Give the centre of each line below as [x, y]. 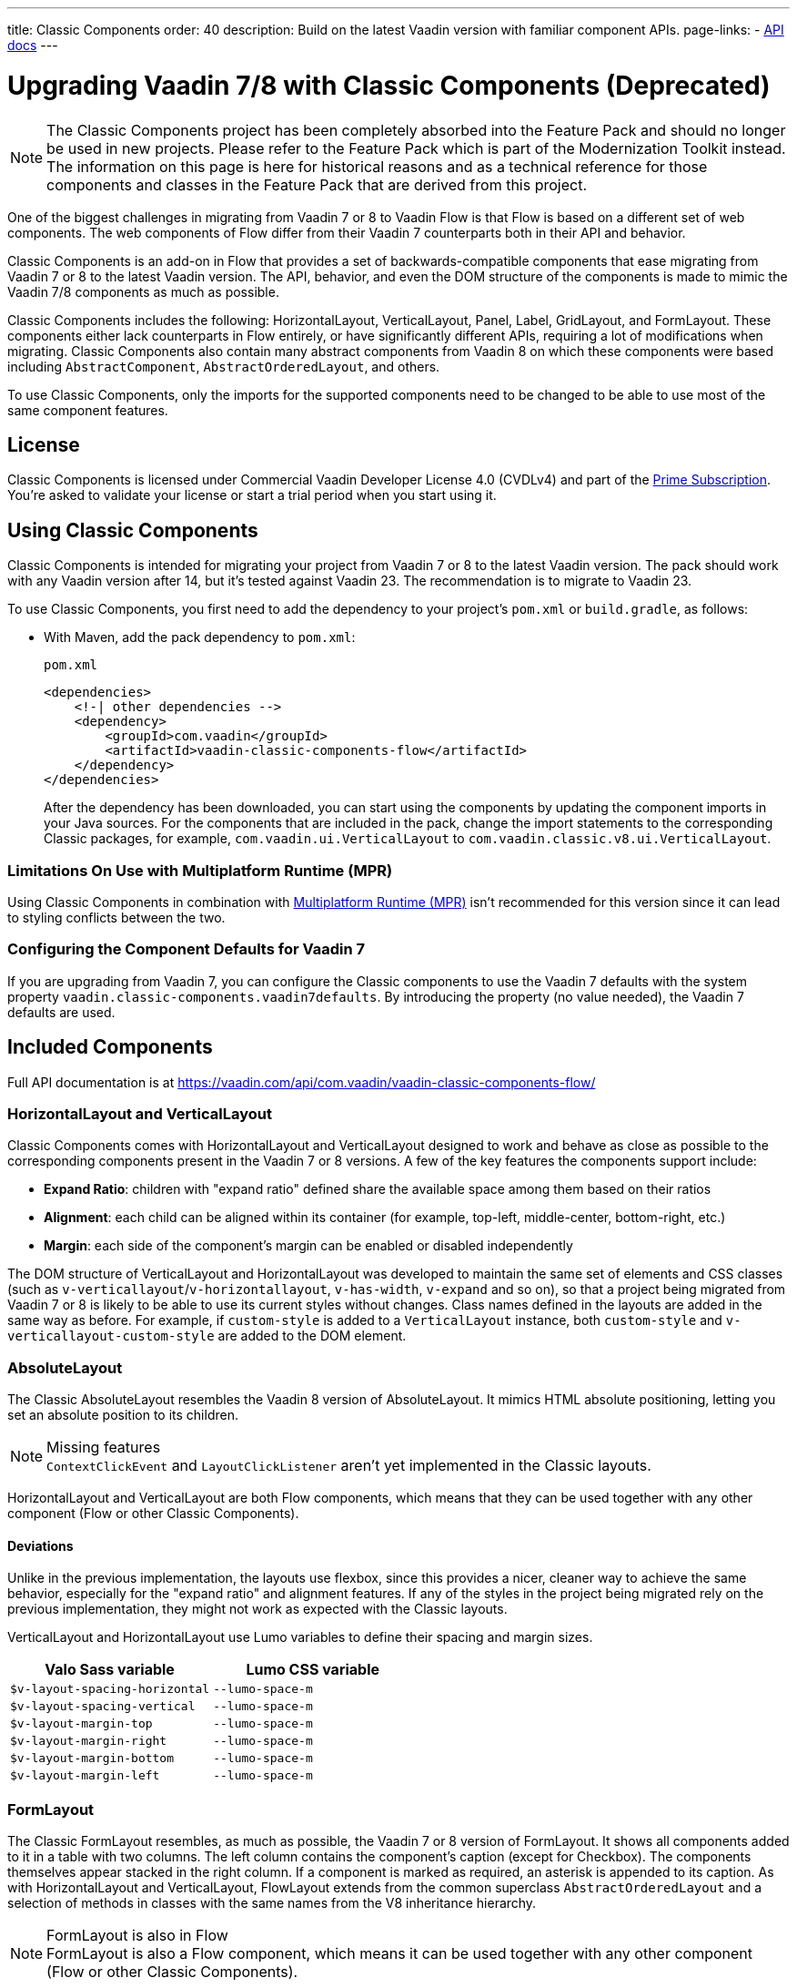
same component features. [88, 410]
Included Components [110, 1047]
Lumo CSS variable [313, 1670]
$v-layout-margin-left [85, 1776]
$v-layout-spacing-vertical [103, 1707]
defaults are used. [61, 1012]
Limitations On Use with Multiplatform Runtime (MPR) [200, 870]
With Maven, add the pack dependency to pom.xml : [200, 637]
